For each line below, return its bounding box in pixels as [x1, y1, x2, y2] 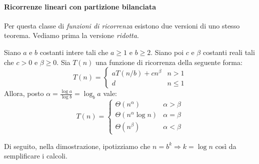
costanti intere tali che [39, 46, 108, 57]
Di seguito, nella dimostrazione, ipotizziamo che [4, 140, 150, 151]
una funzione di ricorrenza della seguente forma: [95, 56, 242, 67]
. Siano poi [150, 46, 184, 57]
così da [215, 140, 236, 151]
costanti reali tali [202, 46, 255, 57]
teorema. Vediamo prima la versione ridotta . [4, 30, 139, 40]
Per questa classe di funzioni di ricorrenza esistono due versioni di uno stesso [4, 20, 240, 30]
